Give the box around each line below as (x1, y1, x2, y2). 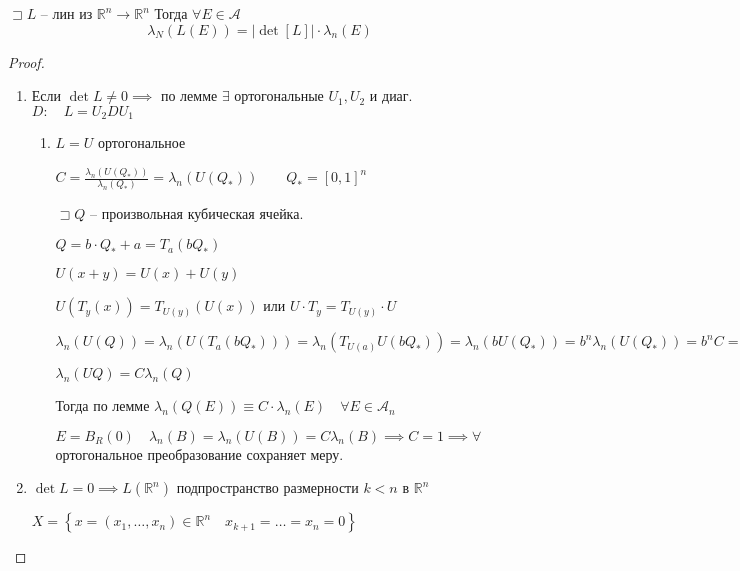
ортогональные (234, 85, 324, 106)
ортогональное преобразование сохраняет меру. (55, 443, 344, 464)
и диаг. (369, 85, 413, 106)
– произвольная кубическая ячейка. (89, 203, 304, 224)
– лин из (40, 3, 93, 23)
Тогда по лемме (55, 395, 150, 416)
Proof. (8, 51, 45, 72)
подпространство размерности (176, 477, 359, 498)
